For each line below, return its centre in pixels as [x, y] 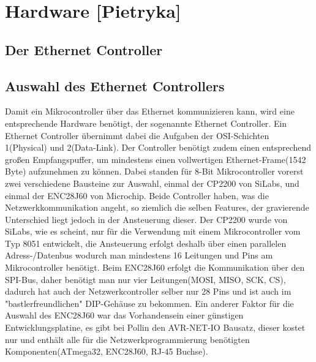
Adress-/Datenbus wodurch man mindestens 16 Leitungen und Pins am [139, 255]
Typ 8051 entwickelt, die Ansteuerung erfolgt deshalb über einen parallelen [146, 243]
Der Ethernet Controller [84, 49]
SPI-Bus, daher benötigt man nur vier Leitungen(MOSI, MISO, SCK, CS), [145, 279]
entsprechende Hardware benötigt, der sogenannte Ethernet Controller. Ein [146, 123]
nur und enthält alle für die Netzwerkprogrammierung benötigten [127, 339]
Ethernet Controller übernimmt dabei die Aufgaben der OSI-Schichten [137, 135]
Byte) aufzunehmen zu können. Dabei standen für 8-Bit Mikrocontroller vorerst [154, 171]
